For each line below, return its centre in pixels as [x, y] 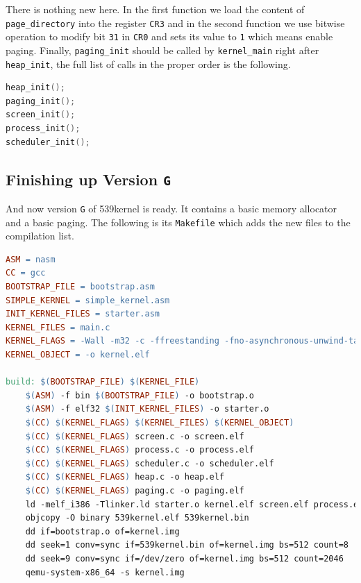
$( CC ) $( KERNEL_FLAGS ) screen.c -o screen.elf [135, 436]
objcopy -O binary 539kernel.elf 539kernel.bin [137, 518]
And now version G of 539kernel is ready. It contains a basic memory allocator [171, 208]
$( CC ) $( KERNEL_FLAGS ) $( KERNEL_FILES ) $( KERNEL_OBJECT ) [160, 423]
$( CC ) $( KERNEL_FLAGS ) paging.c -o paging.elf [135, 490]
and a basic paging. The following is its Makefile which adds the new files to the [178, 222]
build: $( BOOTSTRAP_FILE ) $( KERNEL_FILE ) [103, 382]
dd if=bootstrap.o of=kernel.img [102, 531]
